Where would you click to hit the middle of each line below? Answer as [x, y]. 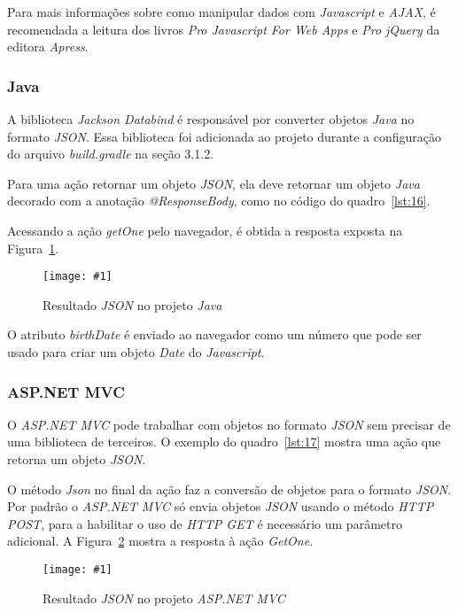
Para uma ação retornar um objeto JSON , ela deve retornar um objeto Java [213, 183]
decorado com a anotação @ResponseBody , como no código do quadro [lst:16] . [219, 201]
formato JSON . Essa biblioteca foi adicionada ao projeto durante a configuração [224, 136]
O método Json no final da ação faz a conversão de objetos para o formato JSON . [229, 489]
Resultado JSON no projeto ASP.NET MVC [164, 597]
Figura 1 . [33, 248]
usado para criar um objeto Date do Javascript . [136, 352]
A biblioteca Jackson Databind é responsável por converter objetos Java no [211, 119]
